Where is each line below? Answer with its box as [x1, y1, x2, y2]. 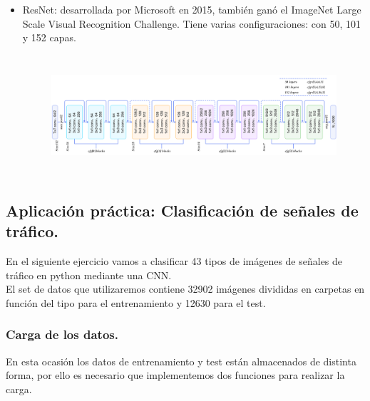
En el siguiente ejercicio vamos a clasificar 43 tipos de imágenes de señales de [6, 254, 343, 269]
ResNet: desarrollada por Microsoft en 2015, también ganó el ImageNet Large [22, 2, 361, 16]
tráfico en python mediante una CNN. [6, 267, 172, 282]
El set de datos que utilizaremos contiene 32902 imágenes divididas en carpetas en [6, 281, 365, 296]
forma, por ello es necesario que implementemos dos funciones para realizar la [6, 368, 345, 382]
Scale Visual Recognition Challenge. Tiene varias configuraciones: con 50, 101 [22, 16, 361, 31]
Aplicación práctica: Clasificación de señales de [6, 199, 359, 221]
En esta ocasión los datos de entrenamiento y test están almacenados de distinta [6, 353, 356, 368]
